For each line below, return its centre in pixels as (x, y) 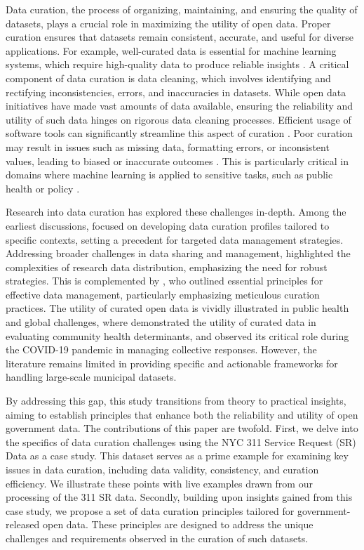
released (23, 524)
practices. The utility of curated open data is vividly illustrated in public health (177, 308)
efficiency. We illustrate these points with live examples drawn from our (159, 483)
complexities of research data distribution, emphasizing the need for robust (167, 267)
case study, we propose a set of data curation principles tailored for (150, 510)
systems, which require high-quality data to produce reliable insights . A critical (177, 64)
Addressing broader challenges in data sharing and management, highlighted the (178, 253)
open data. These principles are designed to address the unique (178, 524)
